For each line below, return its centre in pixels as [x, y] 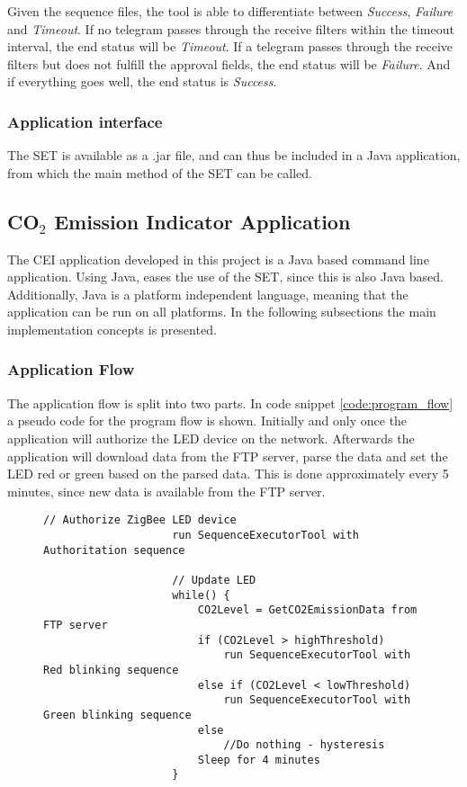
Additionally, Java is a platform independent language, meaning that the [208, 294]
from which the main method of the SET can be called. [160, 172]
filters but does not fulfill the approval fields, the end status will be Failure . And [229, 63]
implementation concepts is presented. [112, 329]
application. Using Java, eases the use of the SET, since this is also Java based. [226, 277]
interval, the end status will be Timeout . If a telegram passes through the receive [230, 46]
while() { [201, 595]
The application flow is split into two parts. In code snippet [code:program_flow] [230, 402]
